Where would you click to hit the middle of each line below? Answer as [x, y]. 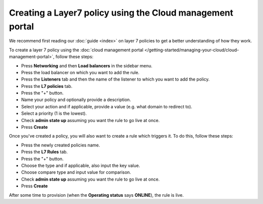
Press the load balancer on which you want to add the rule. [80, 72]
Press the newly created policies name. [61, 145]
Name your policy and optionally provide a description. [76, 100]
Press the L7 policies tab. [47, 86]
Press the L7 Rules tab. [45, 152]
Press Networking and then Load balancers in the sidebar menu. [87, 65]
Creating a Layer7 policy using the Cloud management [121, 13]
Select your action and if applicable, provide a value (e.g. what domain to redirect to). [107, 106]
